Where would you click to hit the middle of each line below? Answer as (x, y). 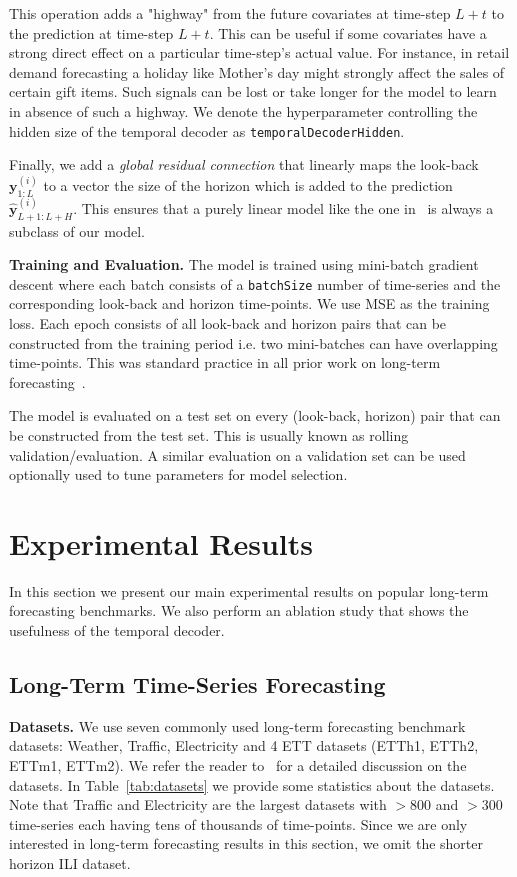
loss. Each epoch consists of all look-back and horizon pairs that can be (228, 322)
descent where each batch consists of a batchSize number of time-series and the (255, 283)
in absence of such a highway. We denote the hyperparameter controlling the (243, 110)
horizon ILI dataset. (70, 862)
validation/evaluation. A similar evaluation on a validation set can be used (237, 454)
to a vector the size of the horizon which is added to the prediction (248, 185)
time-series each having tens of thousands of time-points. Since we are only (238, 823)
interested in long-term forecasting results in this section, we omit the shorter (246, 843)
